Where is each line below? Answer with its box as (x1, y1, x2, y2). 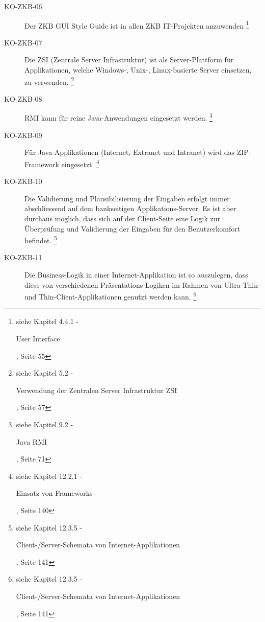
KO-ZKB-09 (4, 129, 42, 140)
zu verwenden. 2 (24, 75, 74, 87)
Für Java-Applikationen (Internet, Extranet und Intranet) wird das (24, 147, 235, 157)
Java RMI (16, 436, 47, 447)
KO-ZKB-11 (4, 252, 42, 263)
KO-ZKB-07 (4, 37, 42, 48)
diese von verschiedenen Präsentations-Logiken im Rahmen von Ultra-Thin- (24, 279, 260, 290)
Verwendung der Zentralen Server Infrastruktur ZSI (16, 384, 177, 395)
